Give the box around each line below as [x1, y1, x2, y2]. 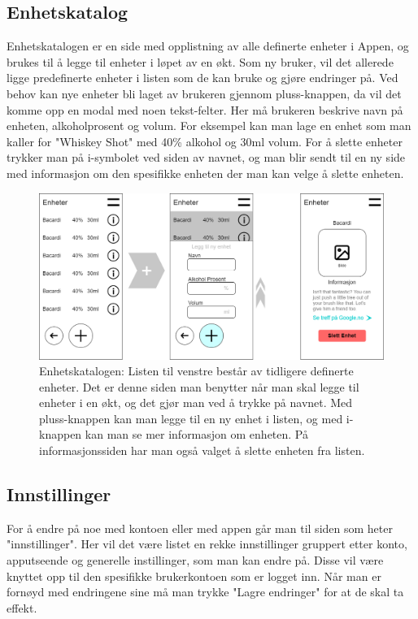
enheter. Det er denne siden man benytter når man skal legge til [39, 378, 359, 395]
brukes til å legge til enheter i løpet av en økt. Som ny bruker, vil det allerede [7, 53, 394, 70]
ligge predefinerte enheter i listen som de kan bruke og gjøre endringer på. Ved [7, 69, 398, 86]
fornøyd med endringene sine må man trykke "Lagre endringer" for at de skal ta [7, 583, 404, 600]
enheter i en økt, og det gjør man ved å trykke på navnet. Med [39, 394, 353, 411]
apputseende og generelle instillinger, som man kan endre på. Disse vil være [7, 552, 384, 569]
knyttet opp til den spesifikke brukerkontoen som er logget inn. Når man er [7, 567, 381, 584]
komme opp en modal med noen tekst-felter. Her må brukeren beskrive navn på [7, 101, 403, 118]
